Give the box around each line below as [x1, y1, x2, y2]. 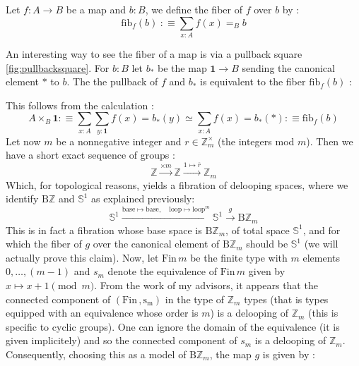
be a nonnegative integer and [56, 133, 182, 148]
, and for [302, 222, 341, 237]
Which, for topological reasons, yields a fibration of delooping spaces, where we [6, 177, 348, 192]
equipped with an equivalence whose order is [6, 305, 199, 320]
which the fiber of [6, 236, 82, 251]
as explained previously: [91, 191, 195, 206]
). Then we [306, 133, 353, 148]
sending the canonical [242, 60, 335, 75]
